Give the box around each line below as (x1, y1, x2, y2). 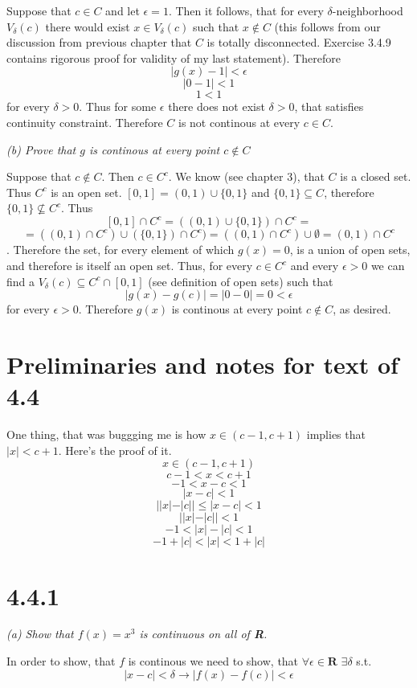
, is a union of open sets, (289, 241, 411, 258)
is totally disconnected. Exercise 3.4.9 (206, 34, 391, 51)
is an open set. (51, 183, 122, 200)
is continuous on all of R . (139, 625, 268, 642)
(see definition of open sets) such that (148, 272, 333, 289)
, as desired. (333, 301, 391, 317)
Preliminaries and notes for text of (6, 348, 399, 380)
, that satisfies (294, 98, 364, 115)
